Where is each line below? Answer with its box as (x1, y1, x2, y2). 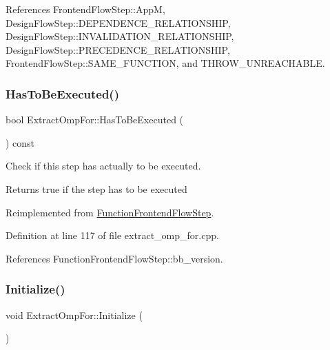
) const (6, 135, 35, 150)
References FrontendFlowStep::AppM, (6, 2, 165, 16)
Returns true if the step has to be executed (6, 181, 187, 196)
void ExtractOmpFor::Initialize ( (6, 307, 143, 322)
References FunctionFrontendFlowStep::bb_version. (6, 251, 223, 265)
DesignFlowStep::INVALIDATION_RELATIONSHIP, (6, 29, 234, 43)
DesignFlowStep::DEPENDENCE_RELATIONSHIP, (6, 15, 231, 30)
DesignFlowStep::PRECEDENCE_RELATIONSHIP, (6, 42, 230, 56)
